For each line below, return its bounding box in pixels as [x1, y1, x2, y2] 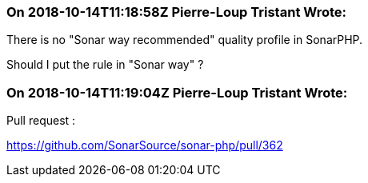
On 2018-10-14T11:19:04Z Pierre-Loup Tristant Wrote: [6, 84, 348, 101]
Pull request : [6, 113, 76, 128]
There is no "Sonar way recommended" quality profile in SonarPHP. [6, 33, 363, 47]
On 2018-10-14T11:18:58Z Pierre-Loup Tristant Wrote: [6, 4, 346, 20]
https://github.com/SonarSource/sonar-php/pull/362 [6, 138, 283, 153]
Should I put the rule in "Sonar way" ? [6, 58, 204, 72]
